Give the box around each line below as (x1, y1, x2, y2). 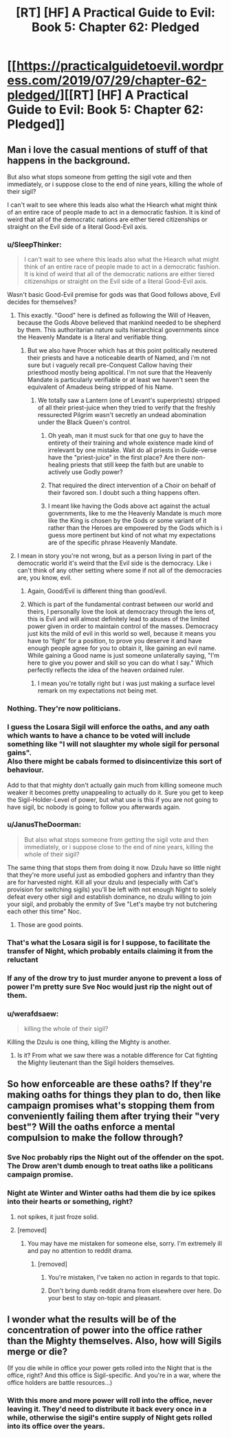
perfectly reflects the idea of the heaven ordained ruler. (27, 666, 184, 674)
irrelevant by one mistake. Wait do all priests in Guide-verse (47, 446, 217, 454)
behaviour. (7, 765, 45, 775)
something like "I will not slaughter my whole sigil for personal (7, 739, 220, 749)
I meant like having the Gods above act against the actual (47, 502, 210, 510)
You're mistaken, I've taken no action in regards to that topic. (47, 1273, 220, 1281)
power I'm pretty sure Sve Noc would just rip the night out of (7, 981, 213, 991)
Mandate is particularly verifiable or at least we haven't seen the (27, 376, 210, 384)
